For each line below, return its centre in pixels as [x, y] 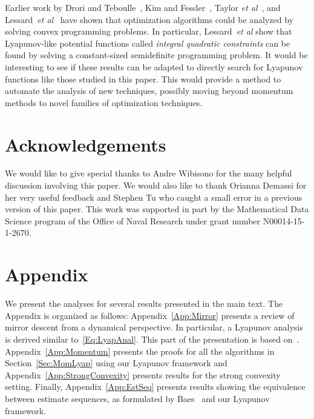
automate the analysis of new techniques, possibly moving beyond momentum [149, 91]
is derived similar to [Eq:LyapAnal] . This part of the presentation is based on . [152, 339]
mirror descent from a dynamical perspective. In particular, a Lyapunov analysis [154, 327]
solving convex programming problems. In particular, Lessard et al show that [149, 31]
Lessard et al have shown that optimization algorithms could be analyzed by [149, 19]
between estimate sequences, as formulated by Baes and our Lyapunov [137, 398]
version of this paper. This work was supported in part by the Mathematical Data [157, 209]
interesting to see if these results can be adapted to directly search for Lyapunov [154, 66]
